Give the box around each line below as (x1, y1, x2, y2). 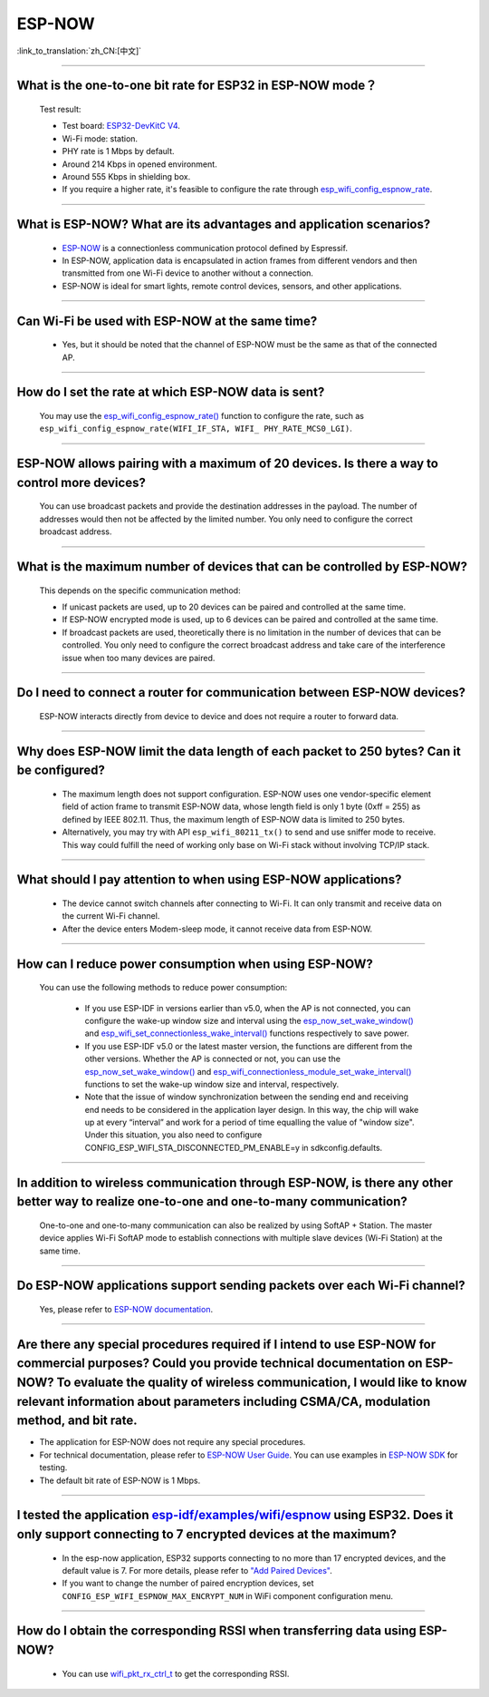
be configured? (16, 763, 106, 778)
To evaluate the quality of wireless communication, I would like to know (56, 1375, 467, 1390)
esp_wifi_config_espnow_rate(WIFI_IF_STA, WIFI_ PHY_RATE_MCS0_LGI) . (39, 423, 352, 434)
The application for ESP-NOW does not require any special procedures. (39, 1437, 306, 1448)
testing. (39, 1462, 68, 1473)
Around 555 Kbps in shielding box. (62, 171, 191, 181)
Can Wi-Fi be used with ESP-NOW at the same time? (16, 313, 318, 328)
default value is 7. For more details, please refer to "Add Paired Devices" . (62, 1565, 332, 1575)
